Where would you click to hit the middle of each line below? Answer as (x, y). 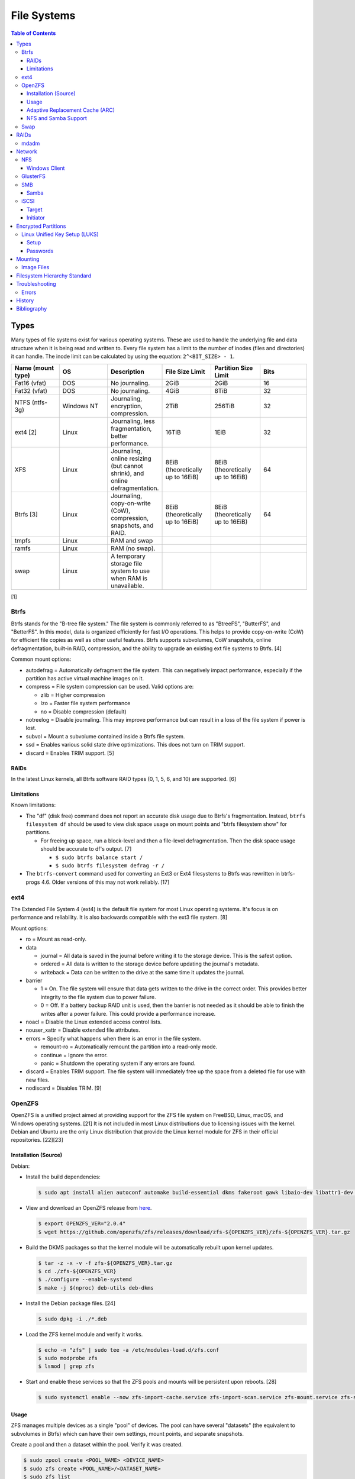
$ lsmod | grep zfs (66, 1366)
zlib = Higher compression (73, 695)
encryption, (127, 406)
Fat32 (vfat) (31, 390)
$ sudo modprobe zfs (68, 1358)
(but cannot (127, 466)
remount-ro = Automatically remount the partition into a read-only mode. (129, 1047)
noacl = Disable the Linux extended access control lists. (94, 1022)
